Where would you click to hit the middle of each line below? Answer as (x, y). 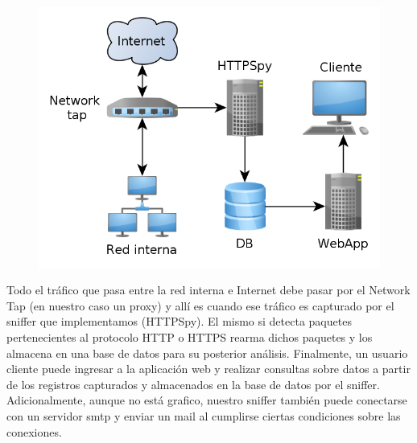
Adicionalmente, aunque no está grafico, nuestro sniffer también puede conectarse (207, 400)
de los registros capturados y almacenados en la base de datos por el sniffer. (193, 384)
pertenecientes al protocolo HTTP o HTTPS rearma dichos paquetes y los (190, 337)
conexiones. (34, 431)
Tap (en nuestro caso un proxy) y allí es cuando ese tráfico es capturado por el (200, 305)
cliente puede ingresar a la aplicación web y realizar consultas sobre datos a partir (208, 369)
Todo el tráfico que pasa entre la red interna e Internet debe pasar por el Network (208, 290)
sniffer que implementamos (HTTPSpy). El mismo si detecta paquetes (179, 321)
